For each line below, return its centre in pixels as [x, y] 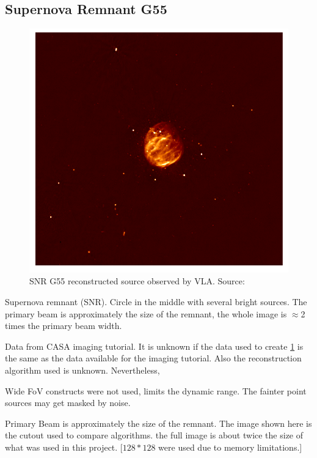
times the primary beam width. [64, 326]
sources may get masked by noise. [68, 403]
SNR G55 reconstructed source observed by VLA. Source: [137, 281]
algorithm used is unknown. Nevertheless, [82, 370]
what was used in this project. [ [64, 447]
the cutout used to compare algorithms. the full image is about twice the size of [154, 435]
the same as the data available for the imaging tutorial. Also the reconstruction [153, 358]
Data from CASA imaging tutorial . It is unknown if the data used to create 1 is [154, 346]
